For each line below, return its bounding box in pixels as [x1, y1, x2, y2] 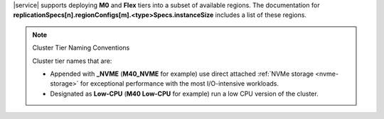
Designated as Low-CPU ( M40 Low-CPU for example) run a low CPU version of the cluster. [50, 89, 319, 98]
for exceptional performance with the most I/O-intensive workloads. [80, 79, 279, 88]
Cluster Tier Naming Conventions [32, 43, 130, 52]
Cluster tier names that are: [32, 57, 112, 65]
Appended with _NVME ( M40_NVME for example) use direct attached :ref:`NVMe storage [50, 69, 314, 78]
